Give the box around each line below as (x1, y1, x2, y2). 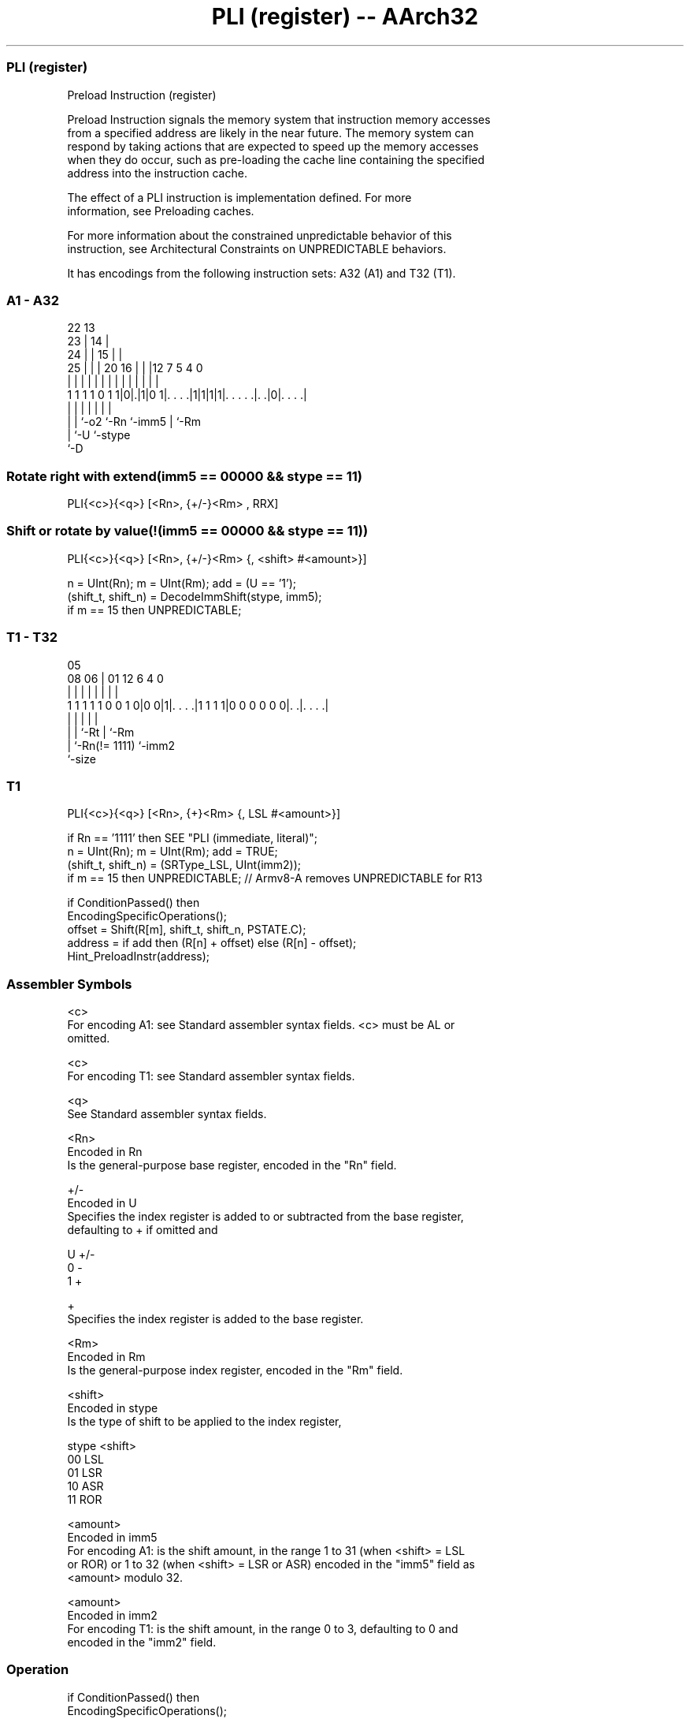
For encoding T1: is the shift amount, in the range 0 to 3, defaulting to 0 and (67, 1622, 458, 1635)
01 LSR (67, 1466, 102, 1479)
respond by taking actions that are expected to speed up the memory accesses (67, 139, 479, 153)
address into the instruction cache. (67, 166, 247, 180)
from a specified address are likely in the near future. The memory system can (67, 125, 474, 140)
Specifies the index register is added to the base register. (67, 1312, 364, 1326)
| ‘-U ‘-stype (67, 428, 131, 442)
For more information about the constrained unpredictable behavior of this (67, 228, 452, 242)
